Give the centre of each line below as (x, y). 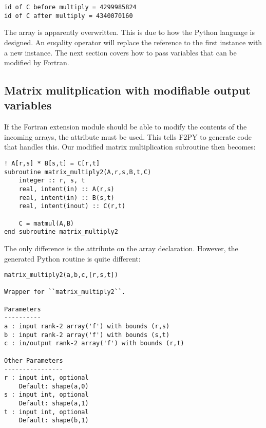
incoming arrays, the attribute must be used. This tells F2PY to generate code (128, 136)
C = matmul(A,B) (46, 223)
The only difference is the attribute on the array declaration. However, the (121, 248)
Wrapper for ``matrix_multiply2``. (65, 292)
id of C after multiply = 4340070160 (69, 16)
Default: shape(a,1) (54, 403)
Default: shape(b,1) (54, 421)
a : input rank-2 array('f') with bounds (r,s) (87, 327)
